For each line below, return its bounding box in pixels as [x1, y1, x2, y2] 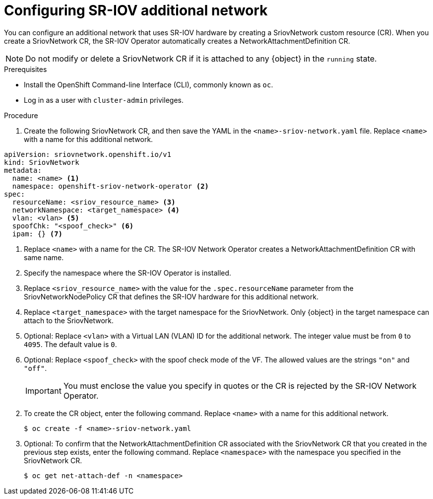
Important [25, 385, 62, 396]
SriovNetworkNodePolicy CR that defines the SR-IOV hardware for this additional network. [24, 292, 319, 301]
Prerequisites [4, 65, 47, 73]
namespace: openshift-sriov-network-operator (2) [12, 182, 209, 190]
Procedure [4, 111, 38, 120]
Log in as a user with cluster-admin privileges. [24, 95, 184, 104]
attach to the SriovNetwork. [24, 316, 114, 325]
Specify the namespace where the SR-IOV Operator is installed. [24, 268, 232, 277]
